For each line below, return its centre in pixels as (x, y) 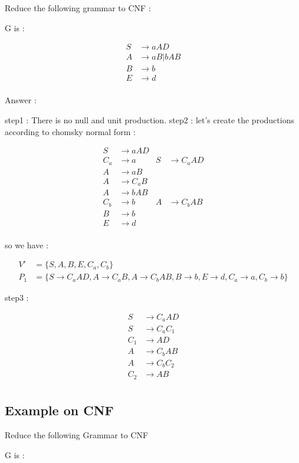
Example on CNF (59, 410)
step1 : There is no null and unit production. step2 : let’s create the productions (149, 119)
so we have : (27, 244)
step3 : (17, 298)
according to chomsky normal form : (70, 131)
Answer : (21, 100)
